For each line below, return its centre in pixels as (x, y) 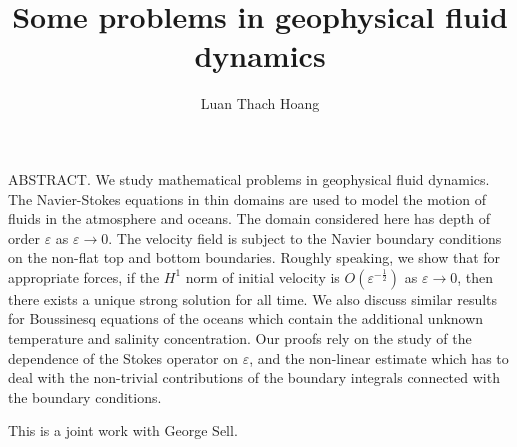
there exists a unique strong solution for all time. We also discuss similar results (253, 298)
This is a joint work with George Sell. (123, 430)
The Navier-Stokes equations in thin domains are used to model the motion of (247, 198)
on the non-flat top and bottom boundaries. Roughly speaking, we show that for (254, 257)
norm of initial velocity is (262, 276)
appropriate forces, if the (84, 276)
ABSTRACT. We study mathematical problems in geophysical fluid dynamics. (249, 178)
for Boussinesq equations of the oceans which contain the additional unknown (246, 318)
